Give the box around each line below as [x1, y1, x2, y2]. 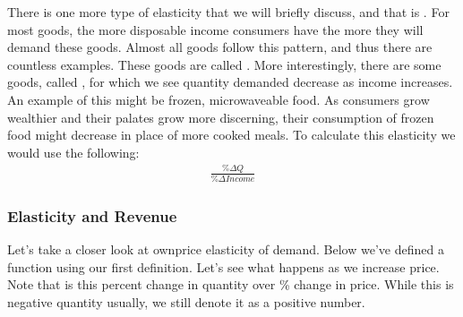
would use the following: [7, 142, 140, 161]
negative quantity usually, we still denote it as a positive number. [7, 293, 365, 311]
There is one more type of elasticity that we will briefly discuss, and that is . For [7, 3, 450, 21]
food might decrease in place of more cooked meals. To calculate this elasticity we [7, 125, 456, 144]
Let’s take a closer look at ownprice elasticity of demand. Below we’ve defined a [7, 240, 444, 259]
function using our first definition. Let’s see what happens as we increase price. [7, 257, 440, 276]
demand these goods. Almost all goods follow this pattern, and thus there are [7, 38, 433, 56]
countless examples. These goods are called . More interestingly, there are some [7, 55, 442, 73]
